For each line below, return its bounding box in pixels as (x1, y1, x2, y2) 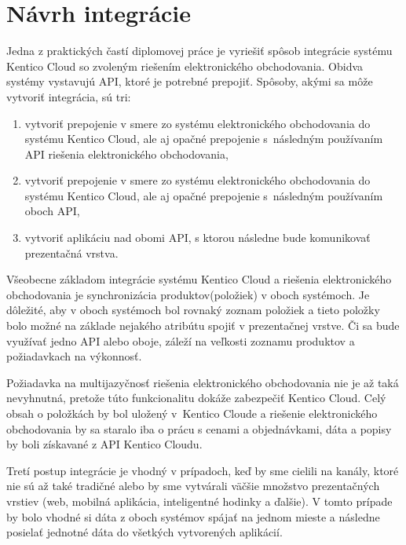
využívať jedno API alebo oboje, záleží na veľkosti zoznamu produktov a (6, 332, 355, 349)
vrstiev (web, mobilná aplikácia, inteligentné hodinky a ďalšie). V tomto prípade (6, 492, 393, 509)
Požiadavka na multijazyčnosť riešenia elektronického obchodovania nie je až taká (6, 374, 399, 390)
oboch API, (24, 203, 80, 219)
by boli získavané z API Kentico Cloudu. (6, 436, 203, 452)
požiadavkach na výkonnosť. (6, 348, 142, 364)
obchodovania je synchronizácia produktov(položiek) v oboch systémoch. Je (6, 286, 370, 302)
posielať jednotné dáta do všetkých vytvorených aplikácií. (6, 524, 283, 540)
